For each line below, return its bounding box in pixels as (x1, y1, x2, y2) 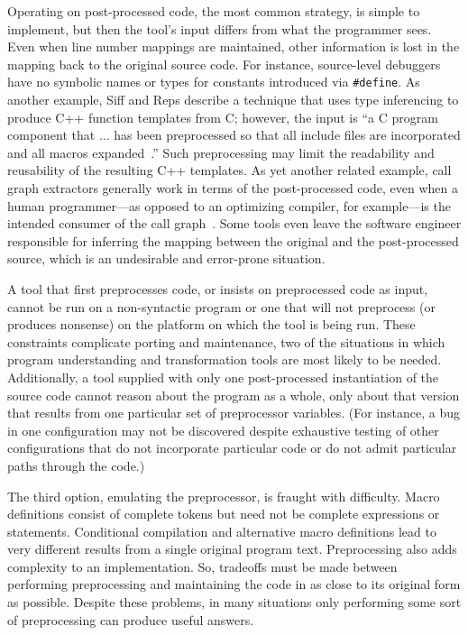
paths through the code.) (7, 456, 145, 474)
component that (7, 125, 96, 144)
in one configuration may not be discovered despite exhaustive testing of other (7, 420, 439, 439)
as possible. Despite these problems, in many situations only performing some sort (7, 593, 462, 612)
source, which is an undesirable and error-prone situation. (7, 249, 326, 268)
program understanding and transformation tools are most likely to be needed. (7, 350, 442, 369)
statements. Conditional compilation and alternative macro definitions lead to (7, 521, 436, 540)
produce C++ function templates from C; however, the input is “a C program (7, 107, 438, 126)
